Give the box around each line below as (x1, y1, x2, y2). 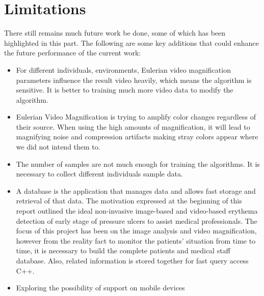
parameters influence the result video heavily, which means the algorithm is (16, 74, 252, 85)
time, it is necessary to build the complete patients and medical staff (16, 245, 230, 256)
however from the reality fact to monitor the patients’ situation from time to (16, 235, 256, 246)
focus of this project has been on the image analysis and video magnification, (16, 225, 257, 236)
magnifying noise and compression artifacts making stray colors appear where (16, 131, 258, 142)
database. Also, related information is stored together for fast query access (16, 255, 249, 265)
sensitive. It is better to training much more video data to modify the (16, 84, 233, 95)
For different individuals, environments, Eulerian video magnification (16, 64, 231, 75)
